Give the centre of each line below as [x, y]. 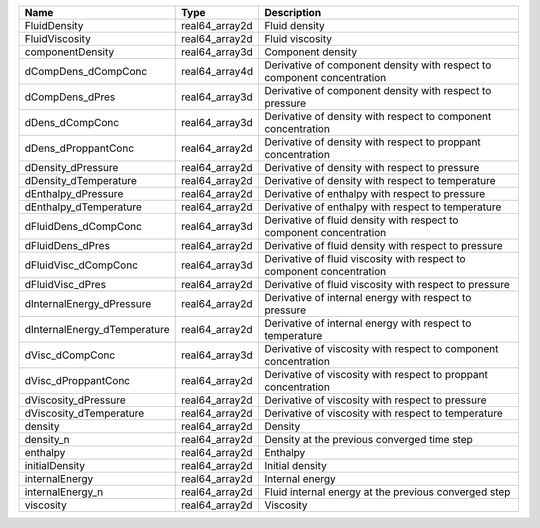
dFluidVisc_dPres [65, 284]
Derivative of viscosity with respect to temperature [384, 413]
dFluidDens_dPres [67, 245]
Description [293, 12]
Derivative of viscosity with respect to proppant [376, 374]
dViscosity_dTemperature [84, 413]
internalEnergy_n [64, 492]
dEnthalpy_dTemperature [83, 207]
